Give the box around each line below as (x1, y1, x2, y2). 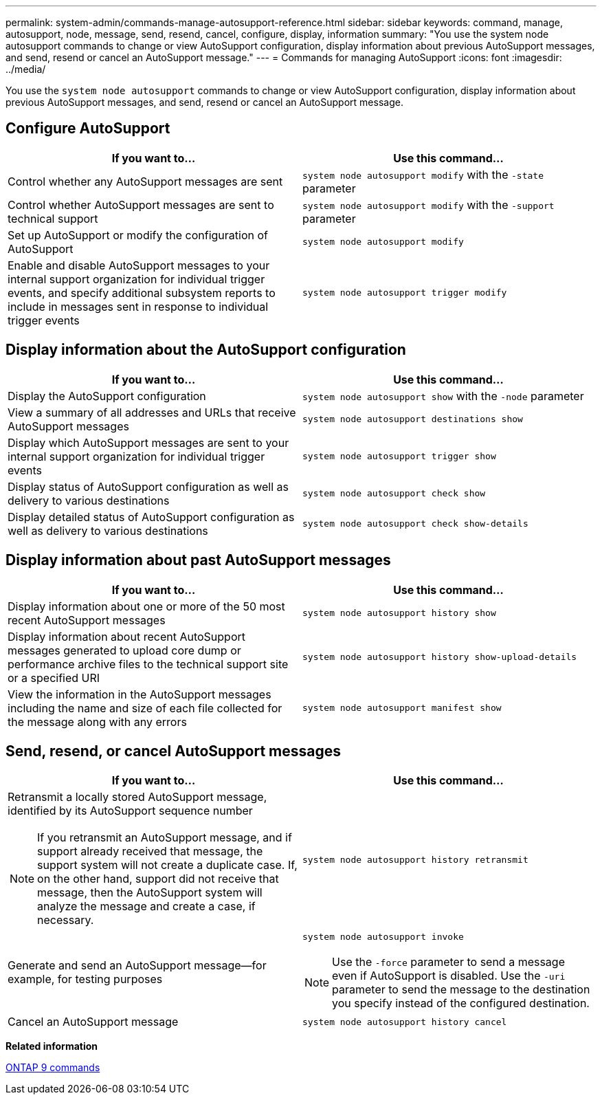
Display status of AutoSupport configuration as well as (8, 479, 289, 494)
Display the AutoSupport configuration (8, 388, 206, 403)
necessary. (37, 913, 94, 927)
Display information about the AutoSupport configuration (5, 341, 406, 359)
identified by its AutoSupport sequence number (8, 804, 253, 818)
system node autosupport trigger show (302, 451, 496, 462)
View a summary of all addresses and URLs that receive (8, 405, 296, 419)
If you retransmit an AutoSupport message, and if (37, 830, 292, 845)
